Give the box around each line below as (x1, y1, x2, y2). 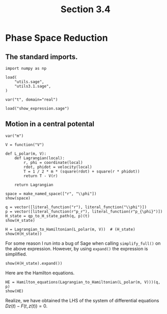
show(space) (5, 195, 31, 201)
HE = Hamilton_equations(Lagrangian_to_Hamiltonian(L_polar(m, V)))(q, (5, 279, 160, 284)
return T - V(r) (23, 173, 58, 179)
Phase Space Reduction (5, 32, 108, 44)
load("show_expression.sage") (5, 106, 70, 111)
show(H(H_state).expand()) (5, 261, 63, 266)
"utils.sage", (14, 79, 44, 84)
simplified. (5, 251, 27, 257)
